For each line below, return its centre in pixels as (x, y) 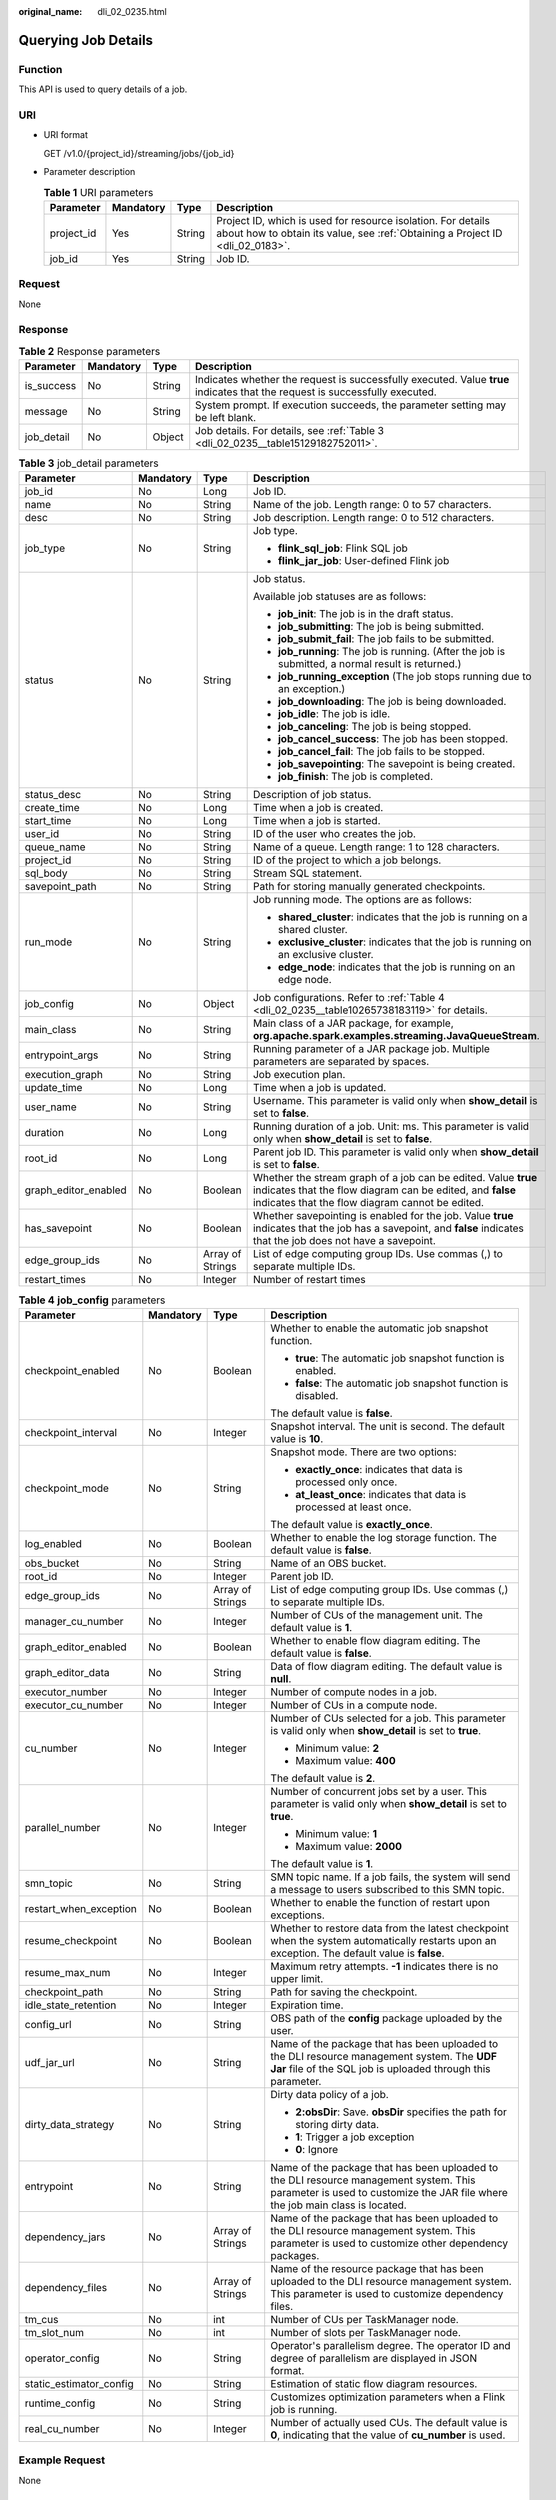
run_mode (48, 942)
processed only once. (346, 1482)
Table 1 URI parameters (98, 192)
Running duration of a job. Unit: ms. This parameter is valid (391, 1127)
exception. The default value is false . (357, 1953)
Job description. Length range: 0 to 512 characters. (373, 518)
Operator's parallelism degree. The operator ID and (390, 2345)
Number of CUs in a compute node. (354, 1705)
